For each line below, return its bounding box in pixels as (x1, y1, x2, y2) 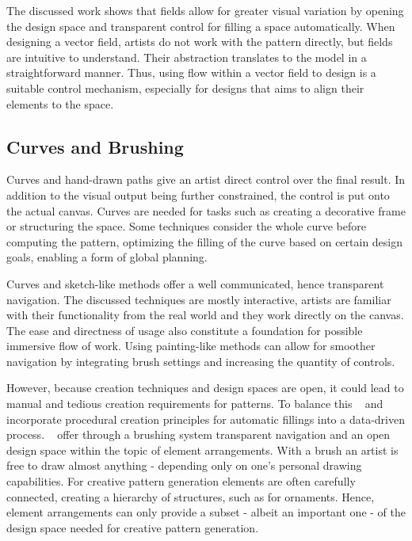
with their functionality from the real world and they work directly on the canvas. (6, 307, 404, 323)
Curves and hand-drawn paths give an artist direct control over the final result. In (6, 171, 406, 188)
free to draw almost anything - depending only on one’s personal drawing (6, 457, 362, 474)
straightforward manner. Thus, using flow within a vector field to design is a (6, 64, 376, 81)
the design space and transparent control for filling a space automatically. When (6, 17, 395, 34)
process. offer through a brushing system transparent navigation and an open (6, 426, 391, 443)
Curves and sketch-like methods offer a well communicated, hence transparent (6, 275, 384, 291)
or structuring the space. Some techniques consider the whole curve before (6, 218, 366, 234)
